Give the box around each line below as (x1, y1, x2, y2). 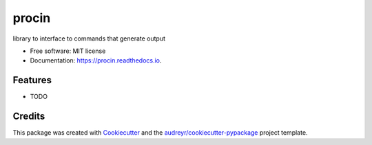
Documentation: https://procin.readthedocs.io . (30, 56, 162, 65)
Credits (12, 111, 45, 122)
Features (12, 74, 52, 86)
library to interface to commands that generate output (12, 34, 165, 43)
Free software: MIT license (30, 47, 106, 55)
